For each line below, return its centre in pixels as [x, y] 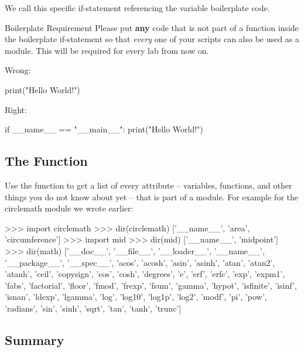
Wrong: [18, 70]
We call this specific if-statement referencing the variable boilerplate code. [137, 8]
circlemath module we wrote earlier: [69, 208]
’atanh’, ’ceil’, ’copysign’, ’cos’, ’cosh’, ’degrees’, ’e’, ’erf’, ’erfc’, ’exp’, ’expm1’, [145, 274]
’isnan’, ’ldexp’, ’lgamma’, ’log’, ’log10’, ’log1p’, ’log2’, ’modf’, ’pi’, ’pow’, [136, 297]
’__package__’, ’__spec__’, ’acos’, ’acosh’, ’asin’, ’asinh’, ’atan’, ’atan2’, [140, 262]
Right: [16, 109]
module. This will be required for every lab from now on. [107, 50]
